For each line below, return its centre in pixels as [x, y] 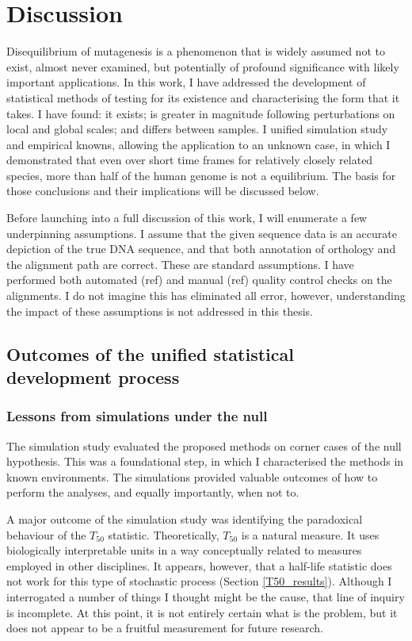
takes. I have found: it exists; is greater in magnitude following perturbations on [201, 113]
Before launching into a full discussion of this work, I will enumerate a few [187, 218]
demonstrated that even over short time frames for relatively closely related [190, 160]
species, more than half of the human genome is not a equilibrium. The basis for [201, 175]
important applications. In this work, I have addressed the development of [186, 82]
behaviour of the [46, 534]
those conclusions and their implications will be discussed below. [163, 191]
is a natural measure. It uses [310, 534]
